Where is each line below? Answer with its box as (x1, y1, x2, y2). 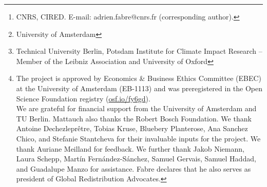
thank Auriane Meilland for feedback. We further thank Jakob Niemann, (16, 143, 244, 154)
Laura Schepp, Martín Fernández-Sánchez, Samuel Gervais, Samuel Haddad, (16, 153, 256, 164)
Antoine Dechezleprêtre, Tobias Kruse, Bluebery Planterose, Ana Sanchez (16, 123, 248, 134)
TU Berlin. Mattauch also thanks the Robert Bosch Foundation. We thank (16, 113, 252, 123)
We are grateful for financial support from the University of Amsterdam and (16, 103, 257, 114)
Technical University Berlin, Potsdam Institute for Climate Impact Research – (16, 46, 262, 56)
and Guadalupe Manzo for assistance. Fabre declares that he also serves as (16, 163, 251, 174)
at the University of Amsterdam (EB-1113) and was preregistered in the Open (16, 82, 263, 93)
